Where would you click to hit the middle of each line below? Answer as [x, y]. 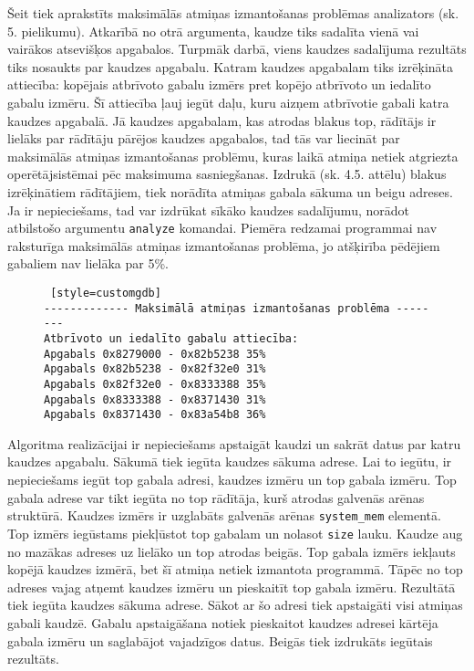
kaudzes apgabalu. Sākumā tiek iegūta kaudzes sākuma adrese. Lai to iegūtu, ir [230, 461]
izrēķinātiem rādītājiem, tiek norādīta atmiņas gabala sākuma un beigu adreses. [230, 191]
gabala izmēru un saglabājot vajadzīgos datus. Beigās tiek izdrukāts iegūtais [220, 640]
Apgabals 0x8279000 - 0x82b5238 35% [155, 354]
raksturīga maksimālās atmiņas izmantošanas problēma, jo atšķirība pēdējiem [224, 245]
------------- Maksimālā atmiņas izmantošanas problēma [217, 308]
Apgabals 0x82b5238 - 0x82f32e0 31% [155, 369]
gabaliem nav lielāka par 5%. [88, 263]
